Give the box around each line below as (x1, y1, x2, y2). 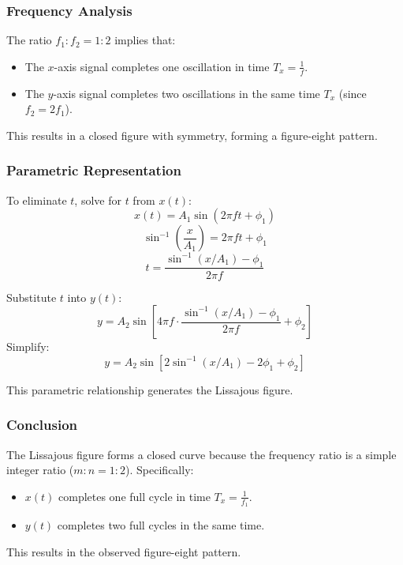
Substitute (6, 288, 57, 305)
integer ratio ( (6, 461, 74, 478)
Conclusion (6, 415, 77, 435)
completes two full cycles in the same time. (57, 516, 265, 533)
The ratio (6, 32, 52, 48)
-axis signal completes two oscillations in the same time (53, 85, 320, 101)
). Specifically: (125, 461, 194, 478)
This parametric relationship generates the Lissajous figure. (6, 381, 293, 397)
